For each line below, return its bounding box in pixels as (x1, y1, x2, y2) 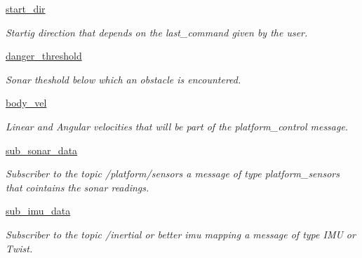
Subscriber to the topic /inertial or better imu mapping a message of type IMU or (6, 226, 356, 241)
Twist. (6, 240, 33, 255)
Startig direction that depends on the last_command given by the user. (6, 25, 308, 39)
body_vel (6, 95, 47, 110)
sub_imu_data (6, 203, 71, 218)
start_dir (6, 1, 46, 15)
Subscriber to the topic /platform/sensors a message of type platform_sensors (6, 166, 340, 181)
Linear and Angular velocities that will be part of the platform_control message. (6, 118, 349, 133)
